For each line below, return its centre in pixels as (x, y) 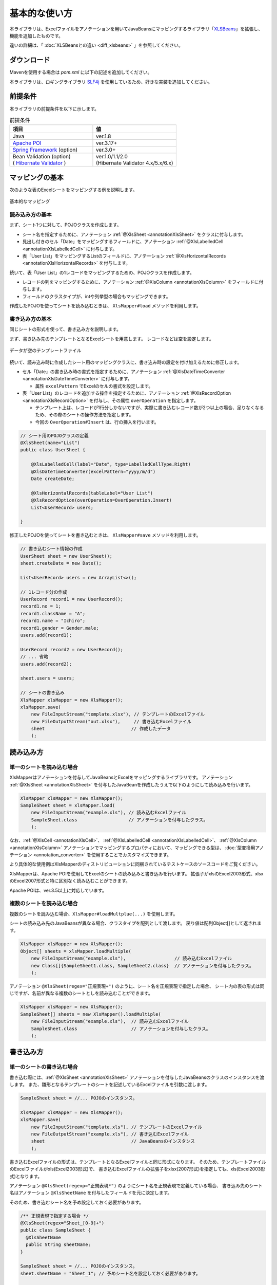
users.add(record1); (46, 635)
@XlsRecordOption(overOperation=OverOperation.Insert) (101, 500)
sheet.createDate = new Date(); (61, 563)
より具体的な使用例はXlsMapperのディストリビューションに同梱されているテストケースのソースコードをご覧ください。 (135, 864)
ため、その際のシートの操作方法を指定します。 (84, 415)
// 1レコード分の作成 (44, 592)
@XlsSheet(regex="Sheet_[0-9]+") (62, 1223)
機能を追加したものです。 (36, 35)
